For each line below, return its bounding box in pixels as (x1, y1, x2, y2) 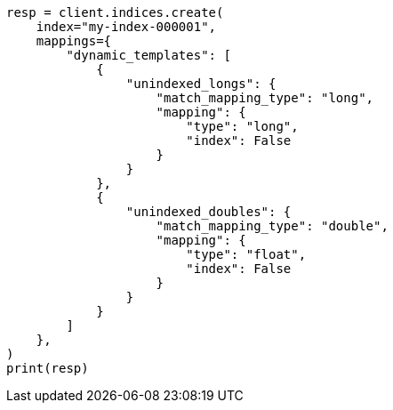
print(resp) (6, 361, 89, 375)
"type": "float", (186, 247, 307, 261)
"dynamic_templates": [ (66, 48, 231, 62)
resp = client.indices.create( (6, 5, 224, 20)
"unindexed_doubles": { (125, 205, 292, 219)
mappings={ (36, 34, 112, 48)
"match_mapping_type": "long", (156, 91, 374, 105)
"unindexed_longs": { (125, 76, 277, 91)
